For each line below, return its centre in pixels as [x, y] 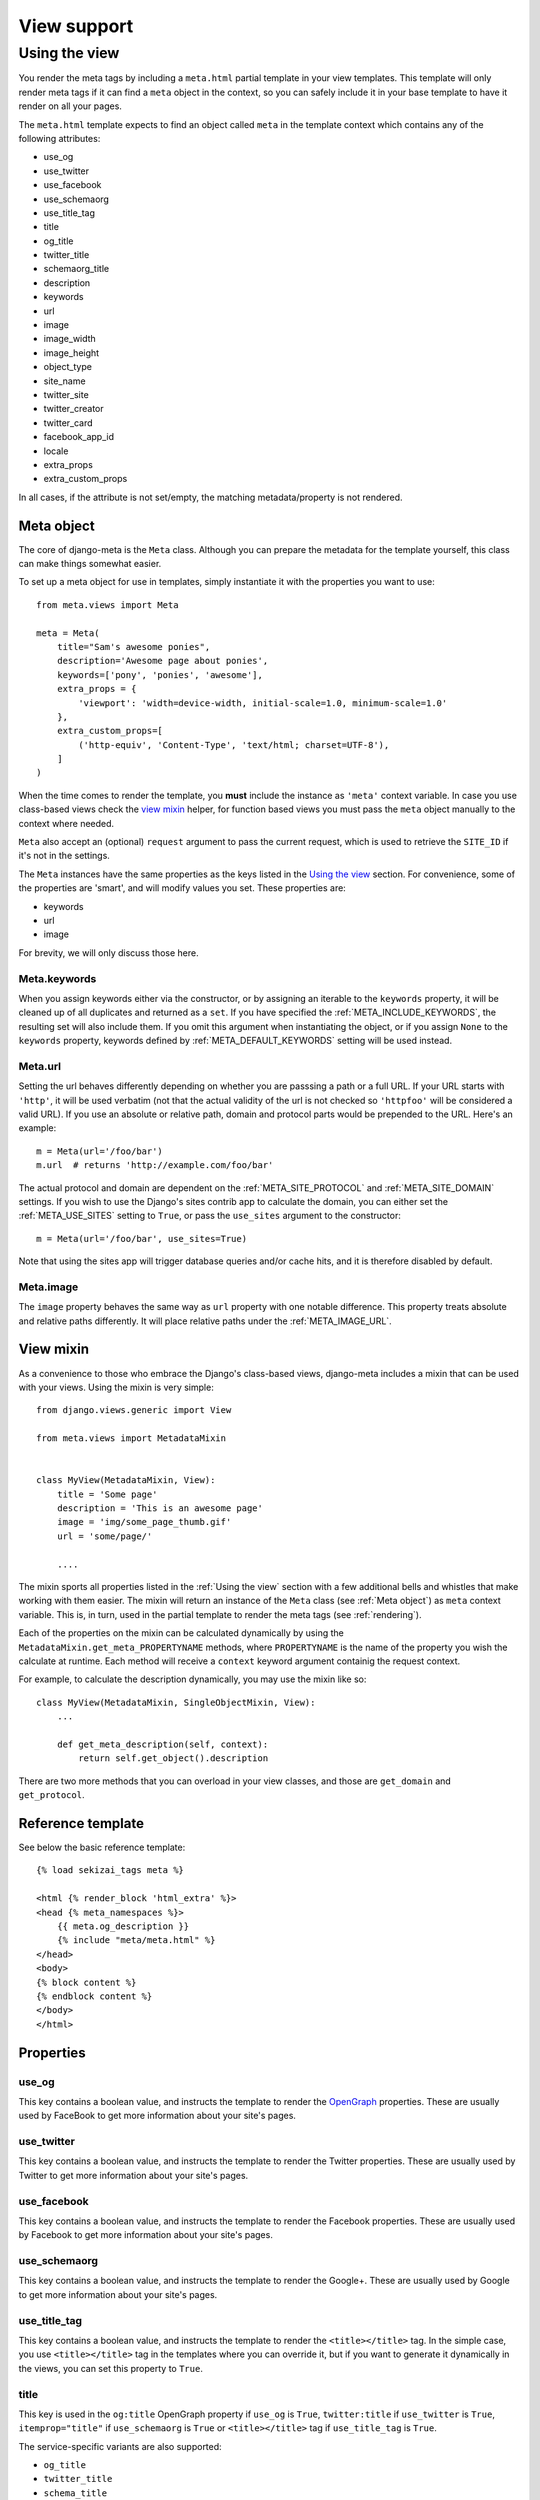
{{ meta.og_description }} [123, 1926]
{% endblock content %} [94, 1996]
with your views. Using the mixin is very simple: [116, 1387]
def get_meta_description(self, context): [162, 1744]
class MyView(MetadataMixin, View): [126, 1480]
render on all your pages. [70, 106]
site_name [64, 381]
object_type [67, 367]
